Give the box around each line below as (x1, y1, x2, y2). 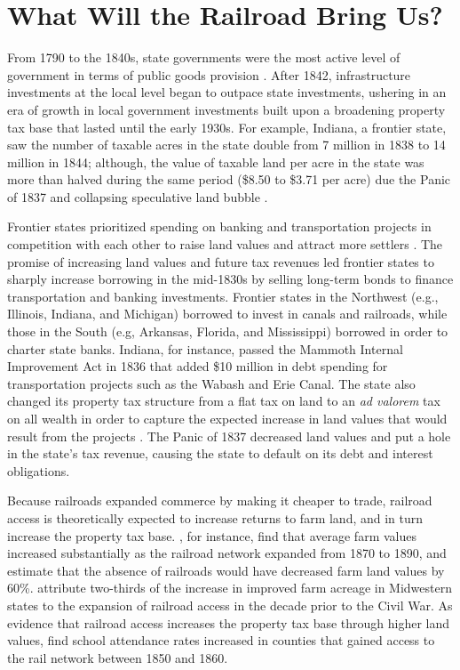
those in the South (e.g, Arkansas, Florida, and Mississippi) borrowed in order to (7, 322, 448, 341)
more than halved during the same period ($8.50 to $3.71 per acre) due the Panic (7, 170, 451, 189)
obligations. (7, 461, 70, 480)
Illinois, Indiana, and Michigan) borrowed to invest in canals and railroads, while (7, 304, 448, 323)
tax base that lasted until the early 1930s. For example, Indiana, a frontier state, (7, 117, 447, 136)
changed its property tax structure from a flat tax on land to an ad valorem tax (7, 392, 440, 410)
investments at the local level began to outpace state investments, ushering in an (7, 83, 447, 101)
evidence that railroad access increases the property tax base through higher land (7, 613, 450, 632)
